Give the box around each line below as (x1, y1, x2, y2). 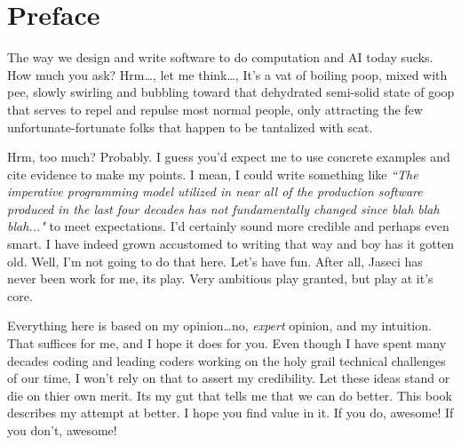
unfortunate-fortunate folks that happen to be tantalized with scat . (7, 117, 373, 136)
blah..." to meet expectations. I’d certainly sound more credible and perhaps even (7, 217, 449, 235)
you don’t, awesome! (7, 421, 117, 439)
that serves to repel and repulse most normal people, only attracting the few (7, 99, 423, 118)
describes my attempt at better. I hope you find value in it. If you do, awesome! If (7, 403, 454, 422)
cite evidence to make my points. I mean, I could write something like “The (7, 164, 418, 183)
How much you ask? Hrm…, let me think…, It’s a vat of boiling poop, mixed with (7, 65, 448, 83)
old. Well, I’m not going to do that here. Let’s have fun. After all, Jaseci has (7, 251, 423, 270)
